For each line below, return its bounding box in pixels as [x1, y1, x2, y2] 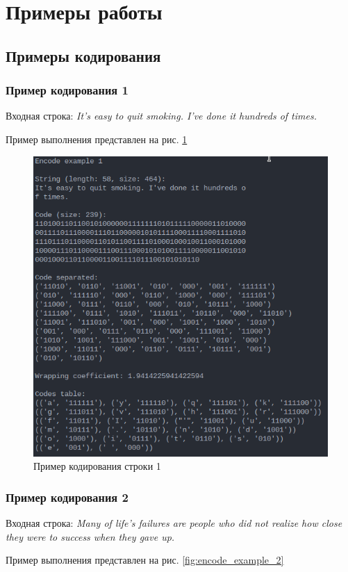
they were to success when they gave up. [6, 529, 175, 544]
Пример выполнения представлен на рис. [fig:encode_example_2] [6, 553, 284, 567]
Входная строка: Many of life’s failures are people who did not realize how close [6, 516, 342, 530]
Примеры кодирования [6, 44, 161, 66]
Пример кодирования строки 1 [33, 459, 161, 473]
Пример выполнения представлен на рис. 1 [6, 131, 188, 146]
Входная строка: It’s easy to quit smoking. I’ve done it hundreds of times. [6, 108, 317, 123]
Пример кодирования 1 [6, 81, 129, 99]
